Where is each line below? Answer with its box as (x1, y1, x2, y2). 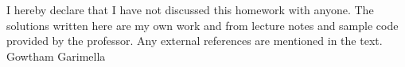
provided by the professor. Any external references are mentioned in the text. (6, 32, 383, 49)
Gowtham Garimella (6, 47, 106, 64)
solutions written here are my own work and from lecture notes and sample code (6, 17, 399, 33)
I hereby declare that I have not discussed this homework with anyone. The (6, 2, 374, 17)
